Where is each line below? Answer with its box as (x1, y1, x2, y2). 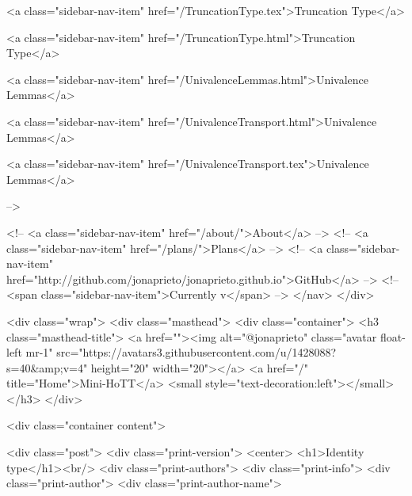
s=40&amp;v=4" (6, 359, 88, 376)
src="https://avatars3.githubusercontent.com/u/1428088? (56, 344, 337, 361)
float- (380, 328, 406, 345)
